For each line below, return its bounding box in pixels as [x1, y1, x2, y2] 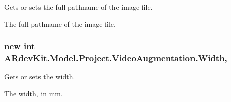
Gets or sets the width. [4, 71, 75, 82]
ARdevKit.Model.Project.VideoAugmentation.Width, [4, 52, 227, 64]
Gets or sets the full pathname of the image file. [4, 2, 153, 12]
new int [4, 40, 35, 53]
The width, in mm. [4, 88, 63, 98]
